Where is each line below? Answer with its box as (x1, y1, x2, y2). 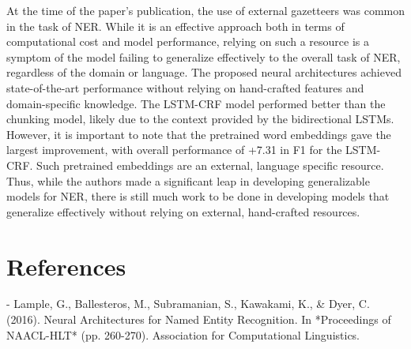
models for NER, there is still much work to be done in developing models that (6, 188, 390, 205)
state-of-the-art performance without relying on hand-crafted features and (6, 79, 364, 96)
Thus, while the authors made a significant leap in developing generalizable (6, 172, 370, 189)
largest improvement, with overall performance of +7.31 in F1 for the (6, 141, 342, 158)
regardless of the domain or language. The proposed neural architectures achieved (6, 64, 402, 81)
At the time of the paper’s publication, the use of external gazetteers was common (6, 2, 405, 18)
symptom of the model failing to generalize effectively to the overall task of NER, (6, 48, 401, 65)
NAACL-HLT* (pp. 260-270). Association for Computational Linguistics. (6, 326, 360, 343)
